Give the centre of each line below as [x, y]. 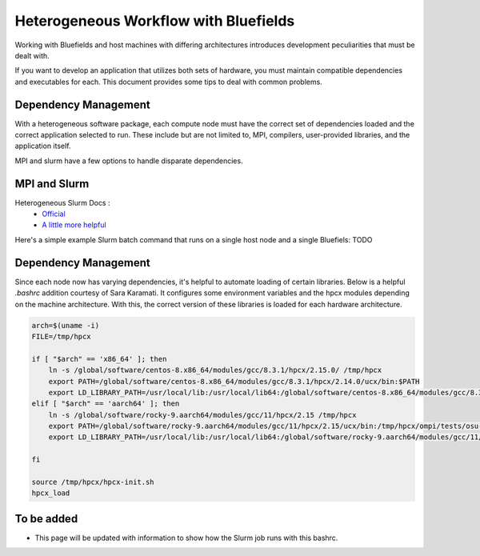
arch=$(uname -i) [66, 325]
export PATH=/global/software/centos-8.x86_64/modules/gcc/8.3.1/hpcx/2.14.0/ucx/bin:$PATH [234, 381]
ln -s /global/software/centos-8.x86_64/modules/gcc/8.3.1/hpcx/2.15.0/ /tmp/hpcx [215, 370]
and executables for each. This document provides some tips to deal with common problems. [169, 82]
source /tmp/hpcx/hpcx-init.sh [93, 482]
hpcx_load [51, 493]
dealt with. [32, 55]
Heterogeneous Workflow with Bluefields [155, 21]
